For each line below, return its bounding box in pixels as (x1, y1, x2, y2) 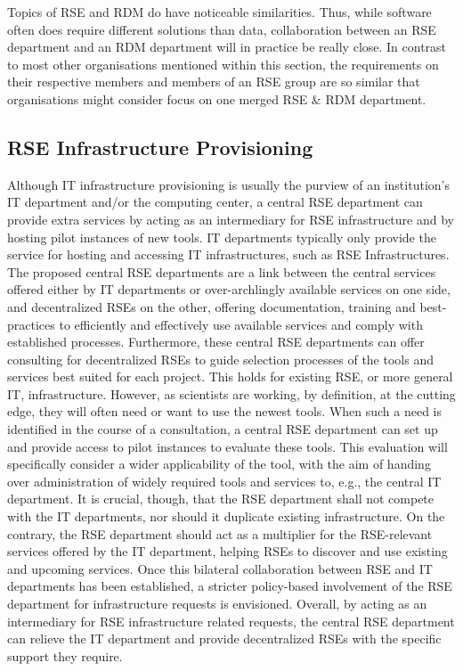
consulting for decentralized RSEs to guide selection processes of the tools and (7, 349, 434, 368)
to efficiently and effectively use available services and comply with (59, 315, 423, 333)
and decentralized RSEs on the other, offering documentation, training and (7, 297, 416, 315)
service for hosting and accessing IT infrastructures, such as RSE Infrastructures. (7, 245, 450, 264)
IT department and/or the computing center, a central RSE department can (7, 192, 423, 211)
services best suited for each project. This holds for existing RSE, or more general (7, 367, 453, 386)
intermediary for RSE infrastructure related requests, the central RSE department (7, 611, 455, 630)
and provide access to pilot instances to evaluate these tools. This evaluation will (7, 437, 448, 455)
